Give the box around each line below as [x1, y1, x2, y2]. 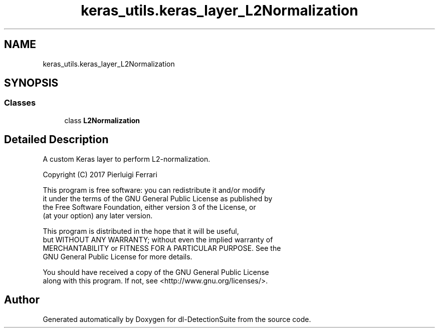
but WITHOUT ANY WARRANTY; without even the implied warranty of [43, 235, 273, 244]
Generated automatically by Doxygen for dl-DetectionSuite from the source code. [43, 314, 311, 323]
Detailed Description [4, 133, 109, 146]
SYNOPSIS [4, 77, 59, 90]
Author [4, 293, 40, 306]
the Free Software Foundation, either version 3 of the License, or [43, 202, 256, 211]
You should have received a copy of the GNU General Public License [43, 267, 269, 276]
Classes [4, 98, 36, 108]
